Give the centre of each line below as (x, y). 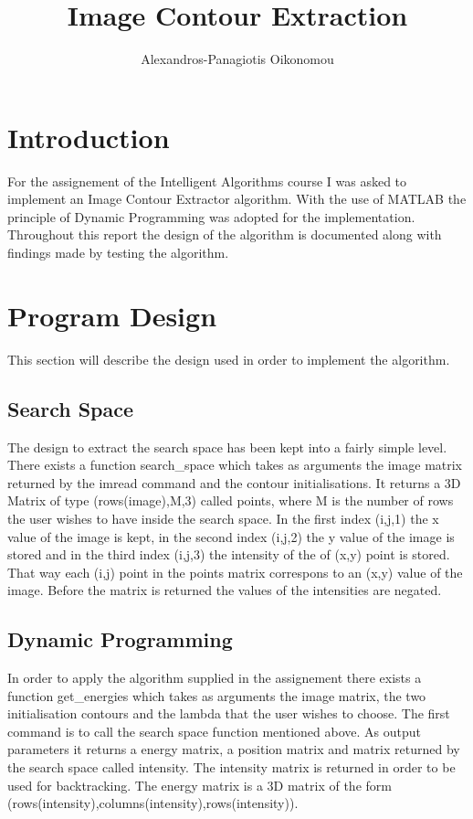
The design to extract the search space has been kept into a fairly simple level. (227, 447)
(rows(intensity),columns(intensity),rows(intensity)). (153, 803)
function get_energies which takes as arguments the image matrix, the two (217, 695)
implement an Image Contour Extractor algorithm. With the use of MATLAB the (237, 199)
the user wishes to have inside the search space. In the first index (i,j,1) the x (223, 518)
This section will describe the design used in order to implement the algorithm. (229, 359)
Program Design (112, 315)
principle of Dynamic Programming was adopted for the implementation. (211, 216)
